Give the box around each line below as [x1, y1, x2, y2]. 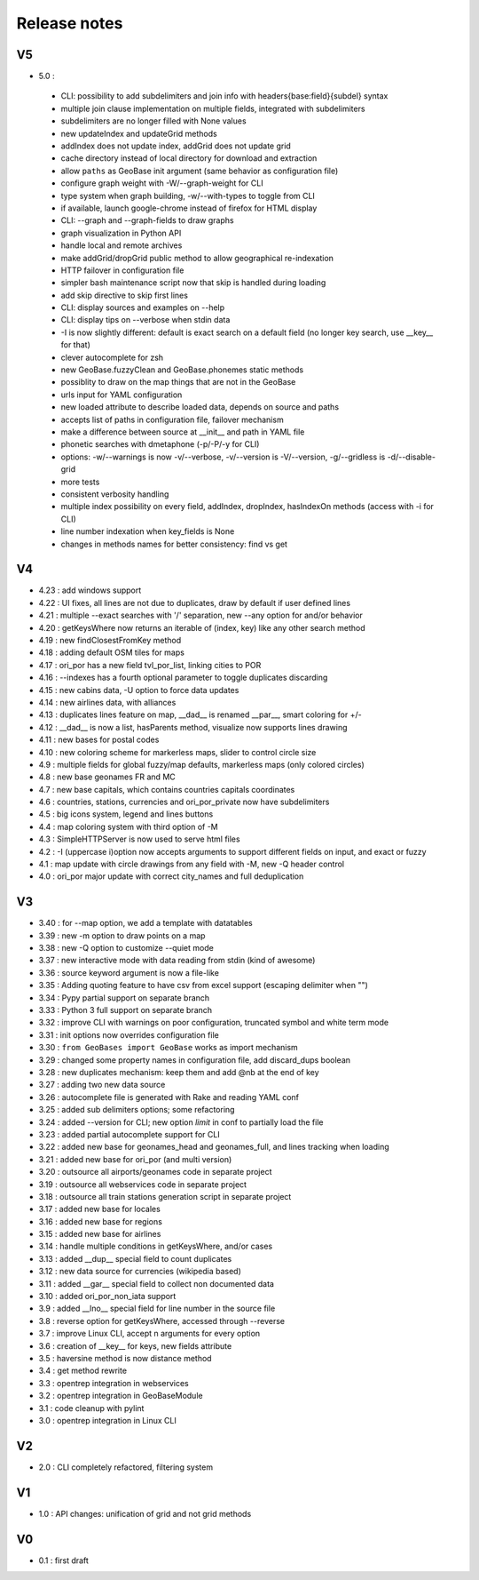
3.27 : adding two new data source [38, 1080, 166, 1090]
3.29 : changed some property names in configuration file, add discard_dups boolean [38, 1054, 350, 1065]
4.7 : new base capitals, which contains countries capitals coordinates [38, 784, 295, 794]
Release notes [16, 13, 123, 33]
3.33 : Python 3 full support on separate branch [38, 1005, 213, 1016]
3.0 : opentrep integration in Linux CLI [38, 1415, 177, 1425]
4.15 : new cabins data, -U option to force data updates [38, 684, 239, 695]
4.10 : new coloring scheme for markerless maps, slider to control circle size [38, 746, 317, 757]
